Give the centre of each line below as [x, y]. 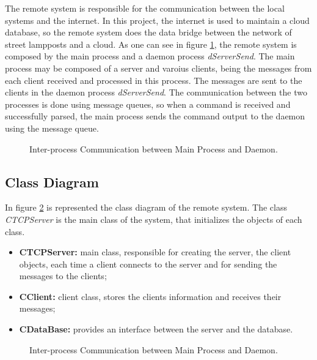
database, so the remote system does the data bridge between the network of [148, 32]
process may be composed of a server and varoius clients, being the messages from [158, 68]
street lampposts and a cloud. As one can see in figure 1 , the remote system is [151, 44]
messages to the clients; [63, 276]
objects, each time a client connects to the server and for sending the [148, 264]
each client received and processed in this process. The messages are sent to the [154, 80]
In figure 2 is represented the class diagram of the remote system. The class [146, 207]
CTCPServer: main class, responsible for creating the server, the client [155, 252]
